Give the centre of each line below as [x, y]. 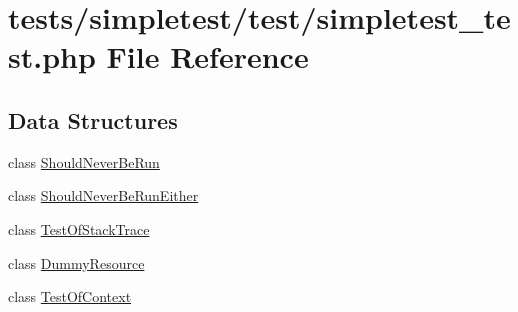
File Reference [207, 56]
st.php [52, 56]
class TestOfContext [70, 296]
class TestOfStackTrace [79, 228]
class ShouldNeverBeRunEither [103, 195]
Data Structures [93, 119]
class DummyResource [76, 262]
